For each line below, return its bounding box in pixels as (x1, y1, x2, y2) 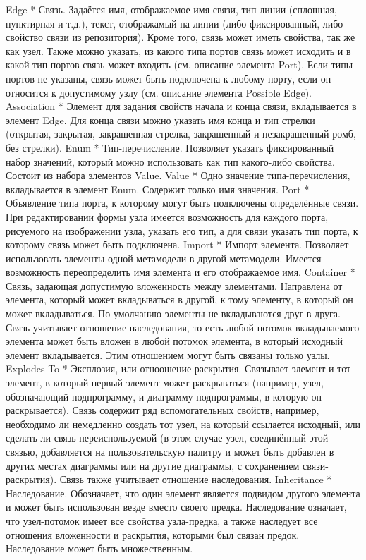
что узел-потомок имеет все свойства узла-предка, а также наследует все (6, 513, 318, 528)
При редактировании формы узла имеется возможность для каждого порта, (6, 209, 329, 224)
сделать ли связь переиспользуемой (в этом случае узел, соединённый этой (6, 430, 329, 445)
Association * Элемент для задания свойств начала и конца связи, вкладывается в (6, 99, 357, 114)
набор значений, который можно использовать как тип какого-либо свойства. (6, 154, 335, 169)
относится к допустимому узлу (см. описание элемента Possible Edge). (6, 85, 312, 99)
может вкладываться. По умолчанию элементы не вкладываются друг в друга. (6, 306, 341, 321)
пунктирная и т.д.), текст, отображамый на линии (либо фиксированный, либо (6, 16, 343, 30)
